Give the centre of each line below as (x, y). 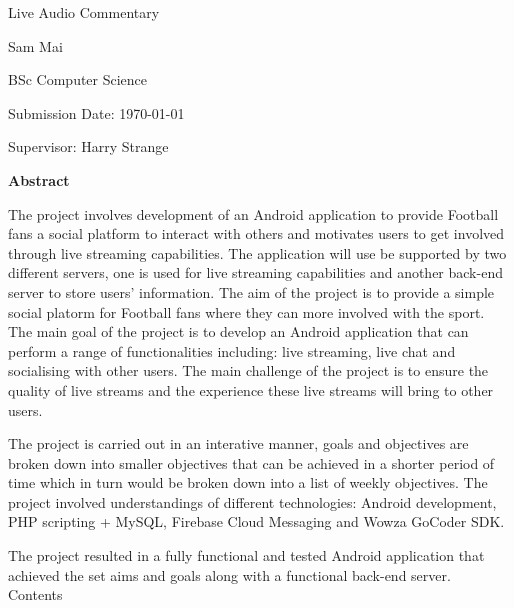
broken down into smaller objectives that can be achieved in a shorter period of (251, 462)
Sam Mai (35, 45)
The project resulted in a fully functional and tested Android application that (246, 555)
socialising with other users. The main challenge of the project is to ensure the (248, 370)
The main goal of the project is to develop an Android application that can (238, 331)
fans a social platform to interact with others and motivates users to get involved (256, 233)
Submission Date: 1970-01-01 (96, 112)
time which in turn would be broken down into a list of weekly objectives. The (248, 482)
